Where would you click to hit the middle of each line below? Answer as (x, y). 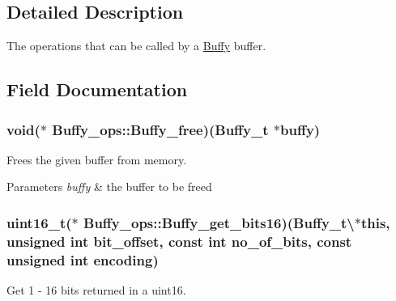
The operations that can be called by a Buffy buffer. (136, 46)
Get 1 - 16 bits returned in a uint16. (96, 290)
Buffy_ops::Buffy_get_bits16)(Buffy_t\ (219, 222)
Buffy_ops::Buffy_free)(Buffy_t (160, 129)
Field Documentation (97, 89)
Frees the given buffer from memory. (97, 159)
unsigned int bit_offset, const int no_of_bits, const (179, 241)
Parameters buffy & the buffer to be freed (109, 187)
